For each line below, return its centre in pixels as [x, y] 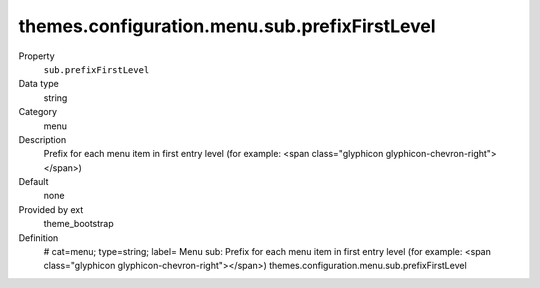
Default [33, 182]
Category [38, 112]
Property [36, 56]
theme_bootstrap [78, 224]
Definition [38, 237]
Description [42, 139]
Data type [38, 84]
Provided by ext [51, 209]
